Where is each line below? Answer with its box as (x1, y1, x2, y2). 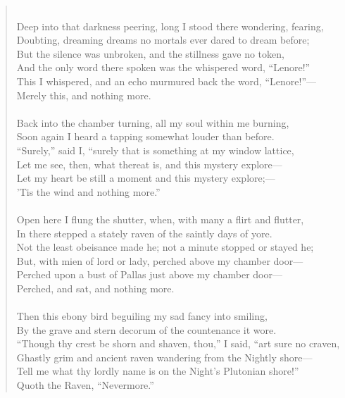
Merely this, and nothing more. (16, 87, 151, 102)
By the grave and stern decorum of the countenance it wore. (16, 322, 277, 337)
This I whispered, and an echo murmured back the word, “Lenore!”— (16, 73, 316, 88)
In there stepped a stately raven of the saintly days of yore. (16, 225, 272, 240)
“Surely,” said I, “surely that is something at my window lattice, (16, 142, 294, 157)
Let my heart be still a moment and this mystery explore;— (16, 170, 275, 185)
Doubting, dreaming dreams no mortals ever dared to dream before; (16, 32, 310, 47)
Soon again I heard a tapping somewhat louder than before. (16, 129, 275, 144)
